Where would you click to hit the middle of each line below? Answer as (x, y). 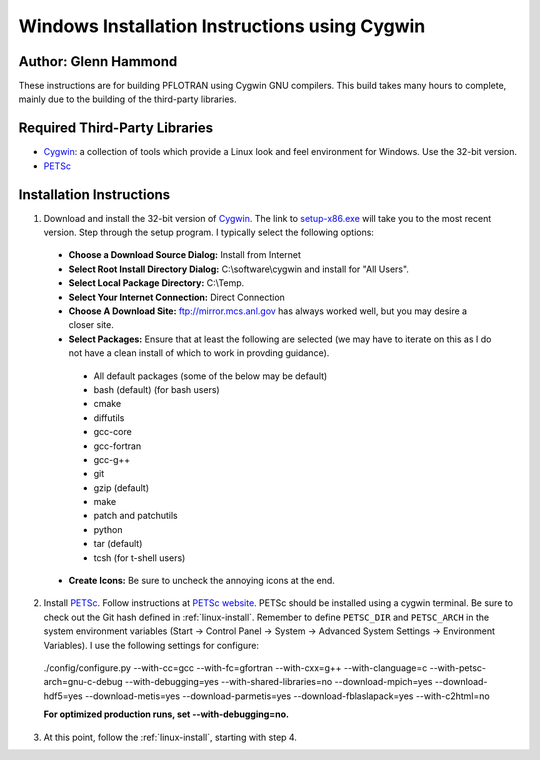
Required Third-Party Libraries (116, 128)
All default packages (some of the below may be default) (210, 376)
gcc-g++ (112, 459)
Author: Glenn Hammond (98, 61)
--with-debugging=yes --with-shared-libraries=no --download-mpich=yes (279, 682)
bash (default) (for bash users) (156, 389)
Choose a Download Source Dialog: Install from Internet (185, 255)
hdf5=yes (63, 696)
